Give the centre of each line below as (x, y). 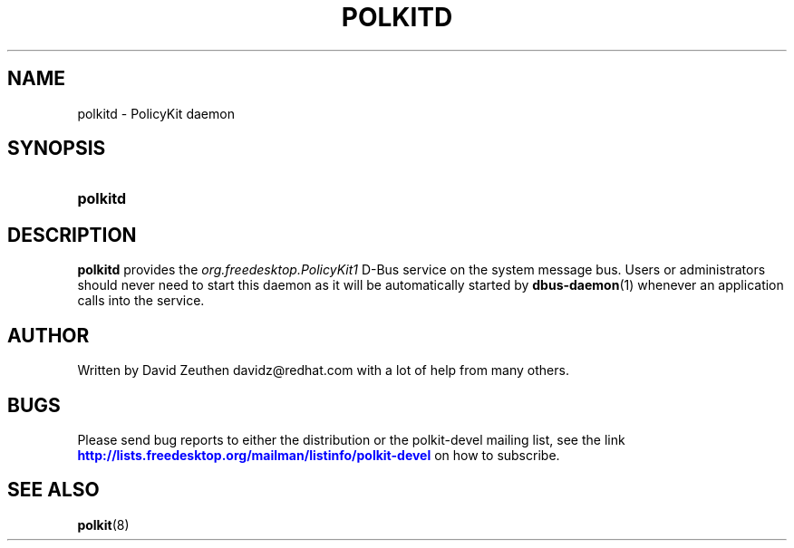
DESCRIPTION (72, 235)
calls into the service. (141, 301)
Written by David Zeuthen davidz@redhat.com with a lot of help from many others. (323, 370)
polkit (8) (103, 524)
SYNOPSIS (57, 149)
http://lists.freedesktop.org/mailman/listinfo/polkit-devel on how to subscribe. (319, 455)
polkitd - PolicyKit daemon (156, 113)
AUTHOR (48, 335)
